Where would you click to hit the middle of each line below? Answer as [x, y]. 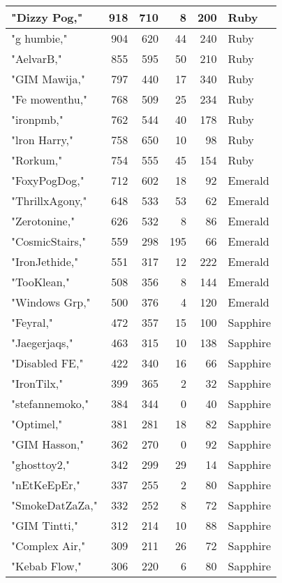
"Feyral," [32, 322]
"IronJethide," [45, 261]
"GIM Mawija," [48, 79]
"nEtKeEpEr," [46, 485]
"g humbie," [39, 38]
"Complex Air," [49, 546]
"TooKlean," [40, 282]
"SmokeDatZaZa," [54, 505]
